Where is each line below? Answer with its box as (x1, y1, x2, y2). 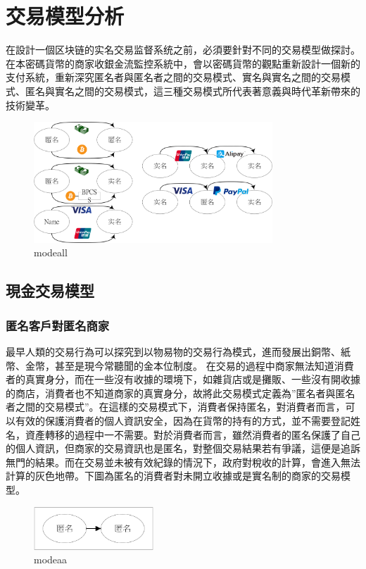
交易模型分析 (6, 1, 125, 30)
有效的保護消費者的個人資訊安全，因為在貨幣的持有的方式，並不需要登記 (15, 413, 351, 427)
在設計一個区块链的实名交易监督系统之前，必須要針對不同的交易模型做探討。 (6, 42, 360, 57)
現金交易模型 (6, 280, 94, 301)
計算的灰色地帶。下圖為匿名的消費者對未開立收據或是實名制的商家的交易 (6, 468, 341, 483)
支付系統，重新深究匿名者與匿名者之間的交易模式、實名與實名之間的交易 (6, 70, 341, 85)
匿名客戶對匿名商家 (6, 316, 110, 334)
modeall (34, 245, 68, 260)
